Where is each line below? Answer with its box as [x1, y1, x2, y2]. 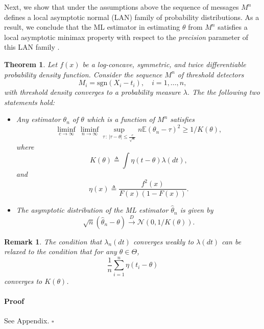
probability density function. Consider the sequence [4, 69, 162, 79]
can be [222, 236, 242, 246]
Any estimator [16, 114, 61, 125]
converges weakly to [133, 236, 194, 246]
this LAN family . [4, 42, 60, 52]
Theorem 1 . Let [4, 58, 58, 69]
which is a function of [86, 114, 155, 125]
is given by [180, 204, 213, 215]
